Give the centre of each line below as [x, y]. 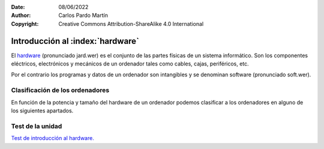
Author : [21, 16]
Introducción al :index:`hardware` [75, 41]
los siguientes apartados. [42, 111]
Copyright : [25, 23]
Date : [18, 7]
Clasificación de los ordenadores [60, 90]
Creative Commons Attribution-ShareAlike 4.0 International [131, 23]
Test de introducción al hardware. [52, 138]
